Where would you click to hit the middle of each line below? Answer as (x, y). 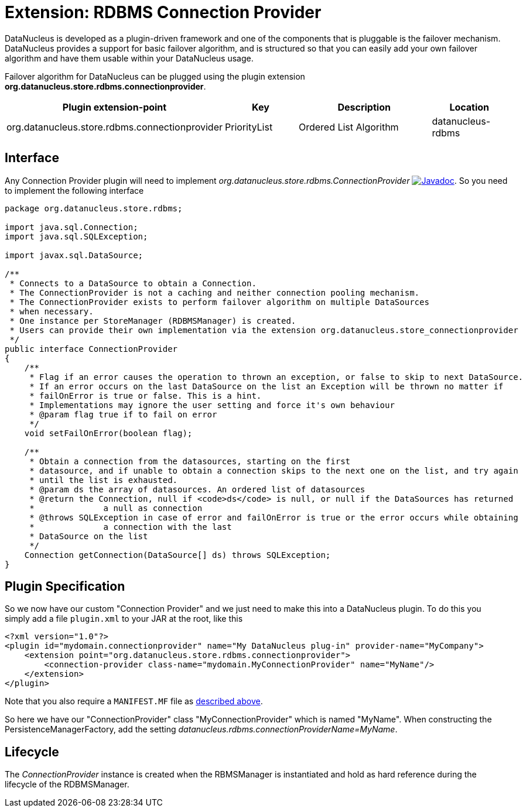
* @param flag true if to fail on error (123, 414)
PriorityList (249, 127)
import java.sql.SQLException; (76, 236)
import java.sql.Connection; (71, 227)
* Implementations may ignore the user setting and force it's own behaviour (212, 405)
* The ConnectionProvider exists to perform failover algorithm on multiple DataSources (219, 302)
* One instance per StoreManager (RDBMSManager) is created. (153, 321)
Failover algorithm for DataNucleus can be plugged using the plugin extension (155, 76)
